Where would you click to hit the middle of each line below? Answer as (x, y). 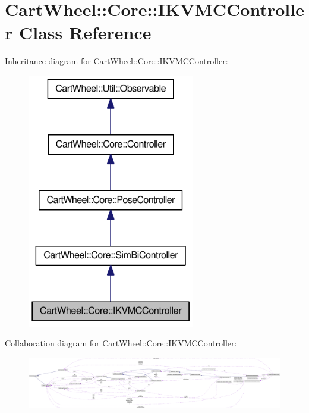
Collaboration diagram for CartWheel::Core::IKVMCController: (121, 343)
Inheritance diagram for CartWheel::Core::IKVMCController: (116, 61)
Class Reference (85, 32)
